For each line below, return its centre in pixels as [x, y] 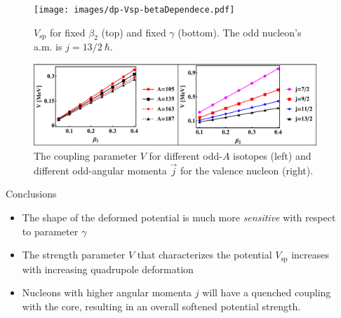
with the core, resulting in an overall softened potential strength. [161, 306]
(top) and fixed [134, 32]
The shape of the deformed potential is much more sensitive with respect [179, 217]
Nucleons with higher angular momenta [107, 292]
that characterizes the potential [205, 255]
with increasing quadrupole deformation [108, 269]
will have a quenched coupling [267, 292]
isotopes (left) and [272, 155]
